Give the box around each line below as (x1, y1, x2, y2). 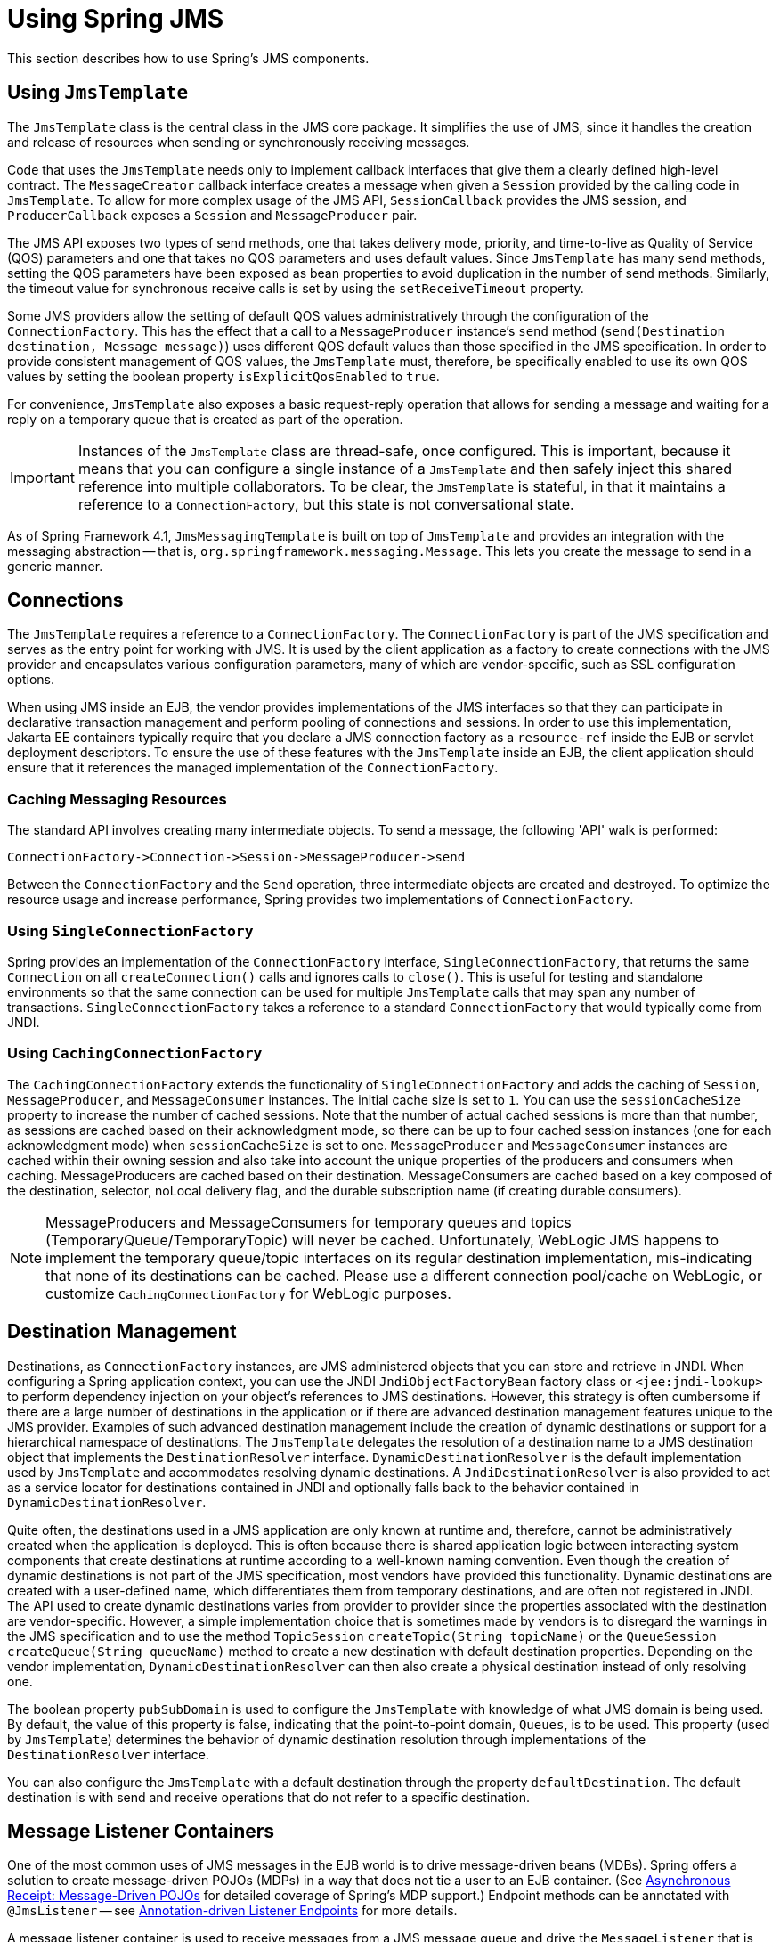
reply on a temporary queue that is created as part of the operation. (7, 411, 403, 427)
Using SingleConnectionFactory (7, 921, 254, 940)
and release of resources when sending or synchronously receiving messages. (7, 134, 470, 150)
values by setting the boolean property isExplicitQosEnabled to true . (7, 368, 440, 384)
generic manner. (7, 558, 103, 574)
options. (7, 672, 55, 688)
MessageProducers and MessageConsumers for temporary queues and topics (45, 1212, 572, 1231)
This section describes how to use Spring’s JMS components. (7, 50, 370, 66)
